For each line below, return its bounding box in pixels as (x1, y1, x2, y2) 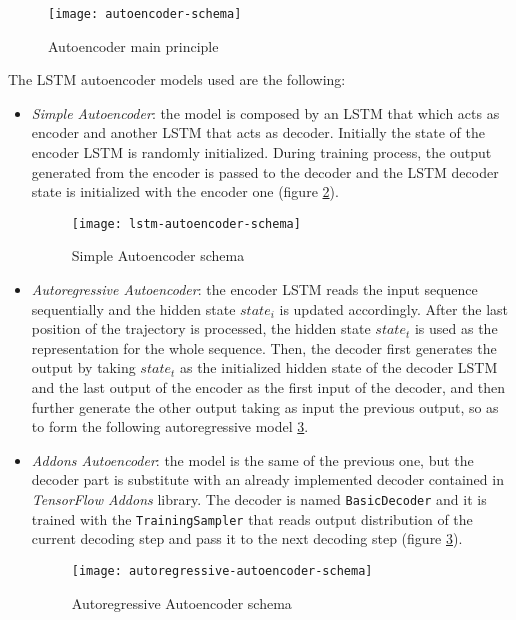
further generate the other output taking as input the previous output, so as (31, 396, 499, 417)
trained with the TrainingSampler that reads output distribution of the (31, 508, 473, 529)
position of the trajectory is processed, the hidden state (31, 318, 371, 339)
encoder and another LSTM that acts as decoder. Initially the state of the (31, 122, 486, 143)
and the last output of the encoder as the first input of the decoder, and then (31, 377, 506, 398)
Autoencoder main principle (48, 35, 219, 56)
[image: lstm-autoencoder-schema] (71, 216, 301, 231)
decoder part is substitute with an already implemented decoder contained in (31, 469, 504, 490)
